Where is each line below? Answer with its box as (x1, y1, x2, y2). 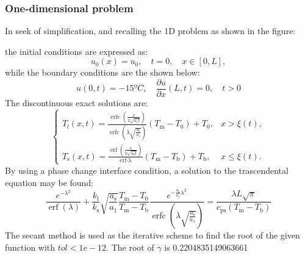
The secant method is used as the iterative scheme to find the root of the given (5, 229, 300, 242)
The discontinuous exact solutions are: (5, 96, 148, 109)
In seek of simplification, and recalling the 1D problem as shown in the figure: (5, 24, 296, 37)
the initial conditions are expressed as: (5, 45, 148, 57)
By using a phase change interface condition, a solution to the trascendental (5, 163, 289, 176)
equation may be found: (5, 176, 94, 188)
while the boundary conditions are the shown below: (5, 66, 200, 79)
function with (5, 240, 56, 253)
